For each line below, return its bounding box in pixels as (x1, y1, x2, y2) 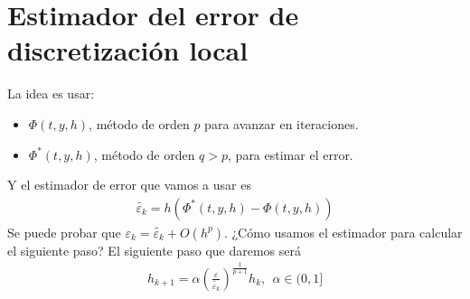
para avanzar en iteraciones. (204, 114, 359, 133)
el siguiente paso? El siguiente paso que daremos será (7, 240, 302, 259)
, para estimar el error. (228, 145, 353, 164)
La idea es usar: (7, 84, 95, 103)
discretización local (7, 32, 249, 69)
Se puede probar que (7, 222, 121, 241)
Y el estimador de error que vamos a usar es (7, 175, 251, 194)
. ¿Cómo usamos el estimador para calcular (223, 222, 463, 241)
